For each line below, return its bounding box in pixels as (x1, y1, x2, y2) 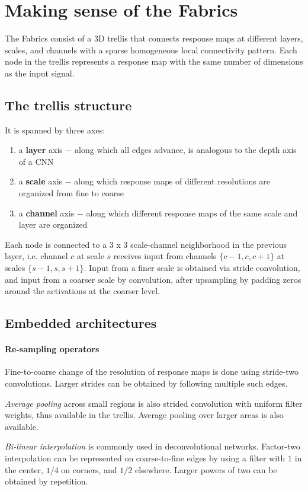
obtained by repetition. (5, 475, 88, 487)
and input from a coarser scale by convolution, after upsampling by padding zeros (5, 273, 301, 285)
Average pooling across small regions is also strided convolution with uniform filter (5, 397, 303, 409)
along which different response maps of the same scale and (86, 206, 298, 219)
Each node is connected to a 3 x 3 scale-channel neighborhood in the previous (5, 238, 287, 250)
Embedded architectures (5, 314, 157, 332)
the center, (5, 463, 43, 476)
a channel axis (18, 206, 75, 219)
